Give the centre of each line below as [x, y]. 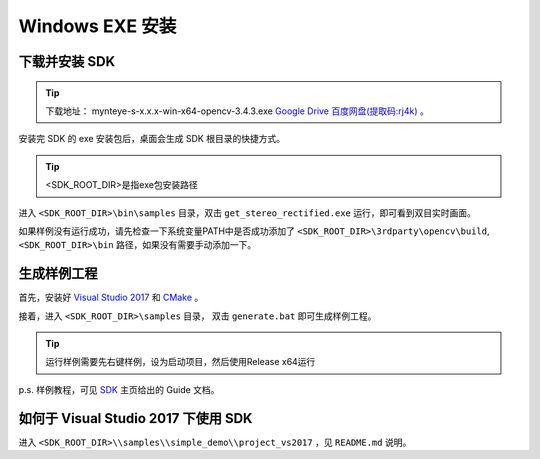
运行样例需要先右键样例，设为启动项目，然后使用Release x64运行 [180, 362]
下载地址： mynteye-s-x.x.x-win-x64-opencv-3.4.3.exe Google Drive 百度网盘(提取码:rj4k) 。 [237, 111]
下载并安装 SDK [66, 61]
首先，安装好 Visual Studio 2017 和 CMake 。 [111, 297]
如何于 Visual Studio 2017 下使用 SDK [135, 418]
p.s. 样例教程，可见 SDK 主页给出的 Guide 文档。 [119, 389]
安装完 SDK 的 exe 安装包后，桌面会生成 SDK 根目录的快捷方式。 [151, 139]
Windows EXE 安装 [97, 26]
